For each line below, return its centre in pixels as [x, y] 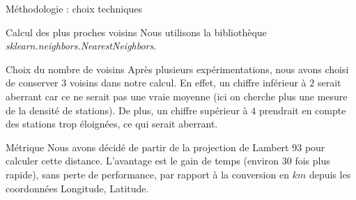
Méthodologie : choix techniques [74, 8]
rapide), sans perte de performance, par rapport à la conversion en [147, 174]
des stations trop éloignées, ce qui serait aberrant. [112, 124]
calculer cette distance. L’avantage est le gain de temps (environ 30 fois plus [168, 161]
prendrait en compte [302, 110]
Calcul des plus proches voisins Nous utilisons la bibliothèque [136, 32]
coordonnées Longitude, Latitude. [77, 188]
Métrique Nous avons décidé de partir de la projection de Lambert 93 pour [165, 147]
